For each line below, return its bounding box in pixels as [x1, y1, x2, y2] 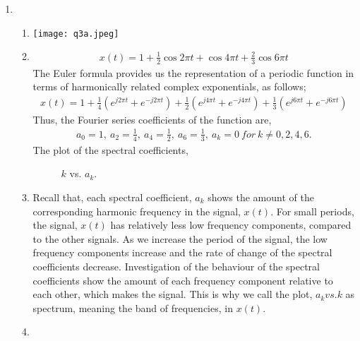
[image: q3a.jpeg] [32, 28, 119, 39]
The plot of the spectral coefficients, [32, 142, 188, 157]
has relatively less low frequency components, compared [110, 217, 352, 232]
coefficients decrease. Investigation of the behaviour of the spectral [32, 258, 320, 273]
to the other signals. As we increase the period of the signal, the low [32, 231, 328, 246]
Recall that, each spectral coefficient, [32, 190, 192, 204]
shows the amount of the [208, 190, 314, 204]
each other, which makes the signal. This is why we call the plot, [32, 287, 313, 301]
